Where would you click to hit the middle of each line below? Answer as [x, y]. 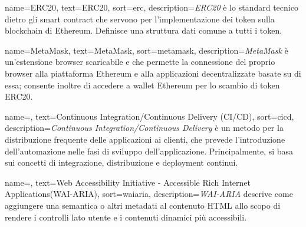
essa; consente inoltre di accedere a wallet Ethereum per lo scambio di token [142, 85]
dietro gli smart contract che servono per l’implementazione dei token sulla [140, 19]
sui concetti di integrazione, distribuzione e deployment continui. [121, 162]
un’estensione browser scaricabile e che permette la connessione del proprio [140, 62]
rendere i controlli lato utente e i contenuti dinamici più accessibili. [126, 217]
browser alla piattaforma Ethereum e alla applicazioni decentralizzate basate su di [153, 73]
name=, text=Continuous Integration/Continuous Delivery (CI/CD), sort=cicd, [149, 116]
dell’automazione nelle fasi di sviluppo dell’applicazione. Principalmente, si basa [149, 151]
